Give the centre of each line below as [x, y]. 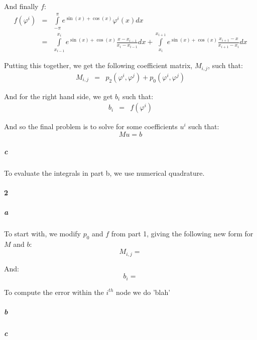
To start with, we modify [42, 233]
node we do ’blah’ [143, 292]
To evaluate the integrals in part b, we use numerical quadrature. [104, 173]
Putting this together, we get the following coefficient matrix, [98, 65]
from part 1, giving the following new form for [182, 233]
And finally [21, 6]
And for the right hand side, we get [58, 96]
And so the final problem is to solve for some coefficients [91, 126]
